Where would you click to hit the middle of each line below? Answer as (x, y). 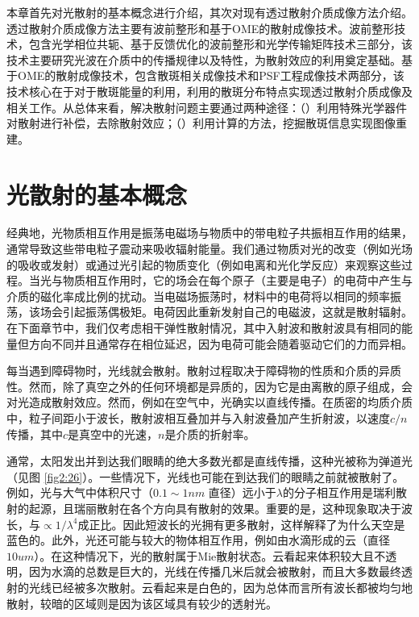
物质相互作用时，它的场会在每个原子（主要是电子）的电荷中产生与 (237, 280)
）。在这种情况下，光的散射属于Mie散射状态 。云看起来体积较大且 (204, 555)
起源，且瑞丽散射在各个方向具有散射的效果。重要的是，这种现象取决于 (215, 508)
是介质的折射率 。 (210, 434)
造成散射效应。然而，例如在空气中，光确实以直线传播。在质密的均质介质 (220, 402)
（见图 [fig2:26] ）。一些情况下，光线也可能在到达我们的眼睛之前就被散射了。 (205, 476)
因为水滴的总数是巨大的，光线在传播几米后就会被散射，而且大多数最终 (215, 571)
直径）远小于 (242, 492)
